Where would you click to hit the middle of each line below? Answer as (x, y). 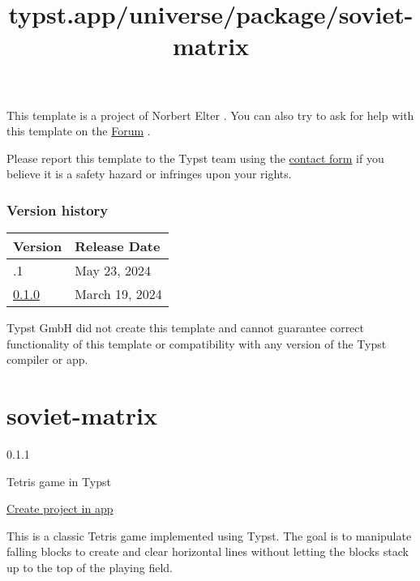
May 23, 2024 (113, 271)
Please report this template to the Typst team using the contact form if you (195, 158)
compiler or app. (47, 359)
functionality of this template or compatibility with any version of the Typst (197, 343)
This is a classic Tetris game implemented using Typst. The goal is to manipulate (209, 535)
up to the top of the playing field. (90, 568)
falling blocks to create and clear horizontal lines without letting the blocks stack (208, 551)
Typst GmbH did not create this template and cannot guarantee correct (185, 328)
